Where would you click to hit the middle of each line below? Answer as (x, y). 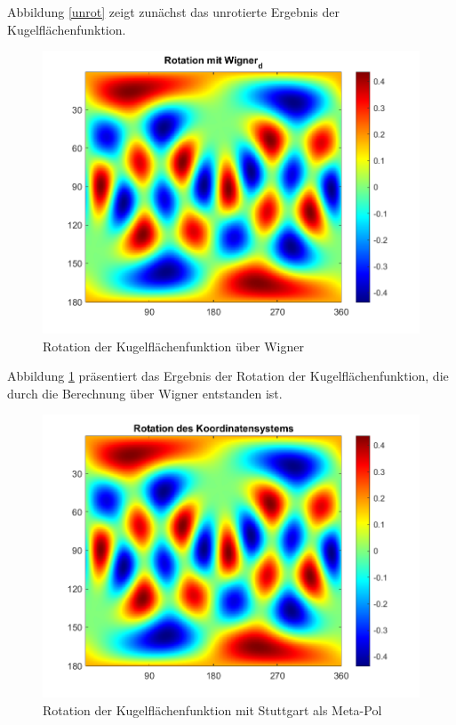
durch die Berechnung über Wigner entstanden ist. (145, 393)
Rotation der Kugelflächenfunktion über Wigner (173, 346)
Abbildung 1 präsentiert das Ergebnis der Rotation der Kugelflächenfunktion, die (228, 376)
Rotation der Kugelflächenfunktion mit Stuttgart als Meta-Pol (212, 709)
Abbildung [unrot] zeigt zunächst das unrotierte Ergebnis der (174, 12)
